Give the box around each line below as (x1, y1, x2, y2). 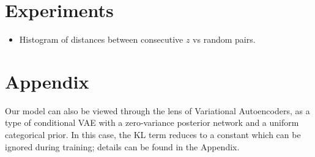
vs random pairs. (193, 33, 256, 46)
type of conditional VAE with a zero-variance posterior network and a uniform (5, 116, 299, 129)
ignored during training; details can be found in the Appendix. (5, 140, 240, 153)
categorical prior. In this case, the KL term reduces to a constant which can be (5, 128, 301, 141)
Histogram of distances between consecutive (19, 33, 183, 46)
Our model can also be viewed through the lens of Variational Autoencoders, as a (5, 104, 310, 117)
